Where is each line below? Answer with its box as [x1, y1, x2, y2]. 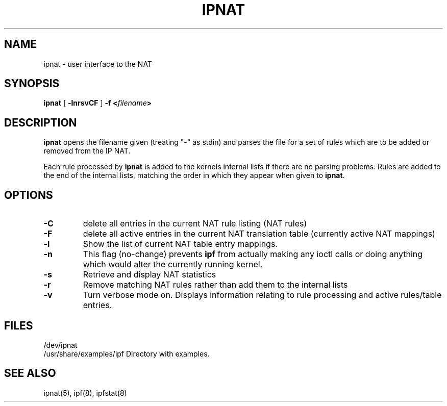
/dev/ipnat [43, 340, 78, 349]
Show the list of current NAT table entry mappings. [83, 239, 278, 249]
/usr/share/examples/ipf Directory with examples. [43, 349, 210, 358]
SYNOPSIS [4, 77, 60, 90]
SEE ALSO [4, 367, 56, 380]
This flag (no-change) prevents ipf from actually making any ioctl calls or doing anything [83, 249, 423, 260]
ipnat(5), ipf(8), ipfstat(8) [43, 388, 127, 397]
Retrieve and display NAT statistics [83, 269, 216, 280]
